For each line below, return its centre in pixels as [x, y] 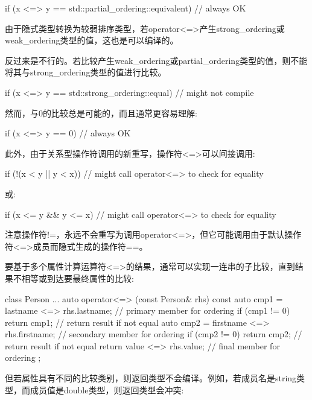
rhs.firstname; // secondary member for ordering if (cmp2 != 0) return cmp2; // [154, 334]
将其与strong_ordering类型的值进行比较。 [86, 72]
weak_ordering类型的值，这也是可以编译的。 [92, 40]
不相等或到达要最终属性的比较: [73, 278]
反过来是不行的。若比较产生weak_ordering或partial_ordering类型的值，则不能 [156, 60]
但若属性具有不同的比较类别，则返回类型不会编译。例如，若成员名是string [151, 378]
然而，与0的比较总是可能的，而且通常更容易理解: [101, 113]
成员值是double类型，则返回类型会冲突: [107, 389]
